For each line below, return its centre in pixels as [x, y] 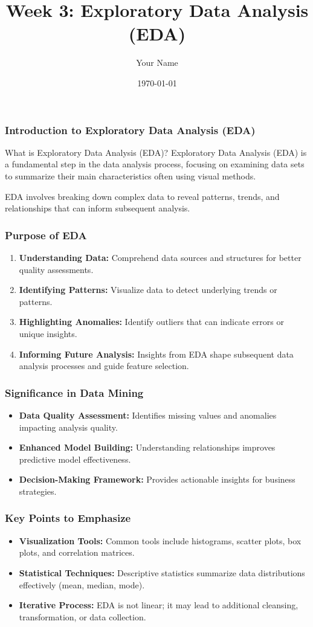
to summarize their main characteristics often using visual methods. [131, 175]
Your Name [157, 63]
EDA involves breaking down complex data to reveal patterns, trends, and [142, 196]
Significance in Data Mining [74, 392]
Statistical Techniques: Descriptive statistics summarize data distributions [162, 572]
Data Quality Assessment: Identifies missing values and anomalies [148, 415]
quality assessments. [56, 269]
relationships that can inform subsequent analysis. [98, 208]
